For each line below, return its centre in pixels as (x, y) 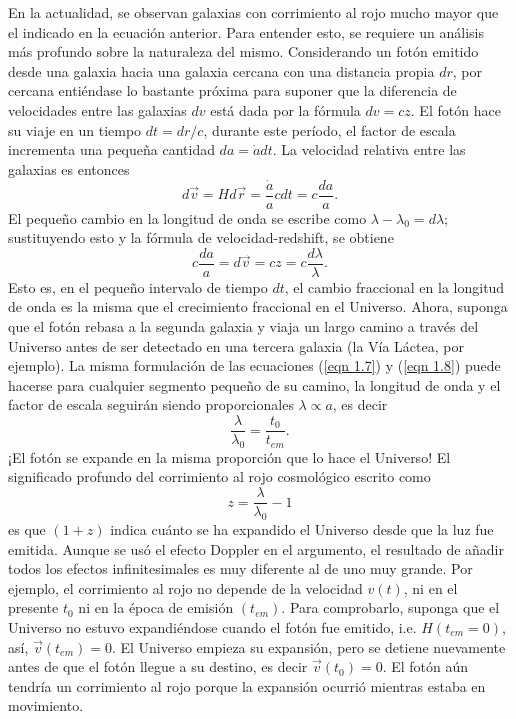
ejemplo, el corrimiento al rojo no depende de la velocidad (185, 587)
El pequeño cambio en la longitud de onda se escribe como (187, 217)
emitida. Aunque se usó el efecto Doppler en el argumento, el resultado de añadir (256, 548)
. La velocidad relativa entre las (369, 149)
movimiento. (46, 705)
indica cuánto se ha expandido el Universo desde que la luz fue (302, 528)
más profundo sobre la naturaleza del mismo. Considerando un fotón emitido (243, 51)
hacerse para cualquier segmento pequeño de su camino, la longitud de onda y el (254, 384)
